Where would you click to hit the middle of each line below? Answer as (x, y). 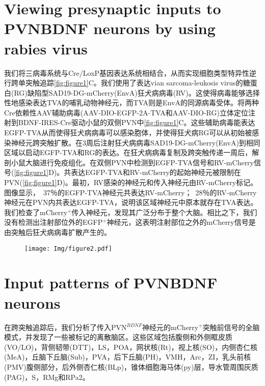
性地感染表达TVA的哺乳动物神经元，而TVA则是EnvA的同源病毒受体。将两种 (131, 102)
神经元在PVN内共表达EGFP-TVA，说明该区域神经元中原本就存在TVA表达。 (131, 202)
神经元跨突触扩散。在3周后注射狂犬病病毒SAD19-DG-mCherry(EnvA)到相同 (136, 142)
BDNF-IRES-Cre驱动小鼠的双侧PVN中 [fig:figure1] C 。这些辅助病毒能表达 (137, 122)
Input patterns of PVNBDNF (111, 283)
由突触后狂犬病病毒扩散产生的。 (58, 232)
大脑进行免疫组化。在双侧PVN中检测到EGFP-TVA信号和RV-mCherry (139, 162)
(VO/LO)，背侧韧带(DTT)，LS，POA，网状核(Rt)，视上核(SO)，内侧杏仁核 (131, 347)
